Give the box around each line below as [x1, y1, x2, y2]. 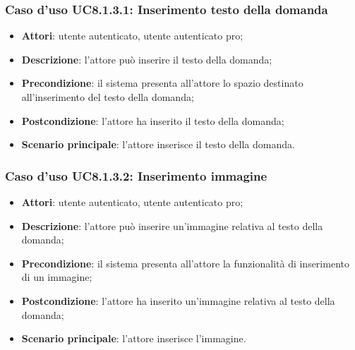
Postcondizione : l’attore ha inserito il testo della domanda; [21, 113, 284, 128]
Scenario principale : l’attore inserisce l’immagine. [21, 331, 246, 346]
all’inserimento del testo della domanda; [21, 90, 194, 104]
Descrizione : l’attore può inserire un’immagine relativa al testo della [21, 218, 323, 233]
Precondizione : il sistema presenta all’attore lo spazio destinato [21, 76, 303, 90]
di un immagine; [21, 270, 92, 284]
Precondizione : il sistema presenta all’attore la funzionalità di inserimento [21, 255, 349, 270]
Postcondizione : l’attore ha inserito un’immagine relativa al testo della [21, 293, 335, 308]
